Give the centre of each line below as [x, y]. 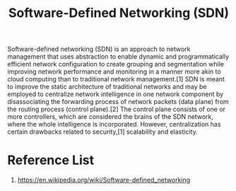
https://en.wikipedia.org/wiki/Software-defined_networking [104, 180]
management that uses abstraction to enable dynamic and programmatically [118, 57]
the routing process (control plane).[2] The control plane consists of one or [117, 109]
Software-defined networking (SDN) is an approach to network [99, 49]
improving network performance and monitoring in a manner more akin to [114, 71]
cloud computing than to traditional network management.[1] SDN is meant [116, 79]
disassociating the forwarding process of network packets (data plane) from [118, 102]
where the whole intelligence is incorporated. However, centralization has [114, 125]
